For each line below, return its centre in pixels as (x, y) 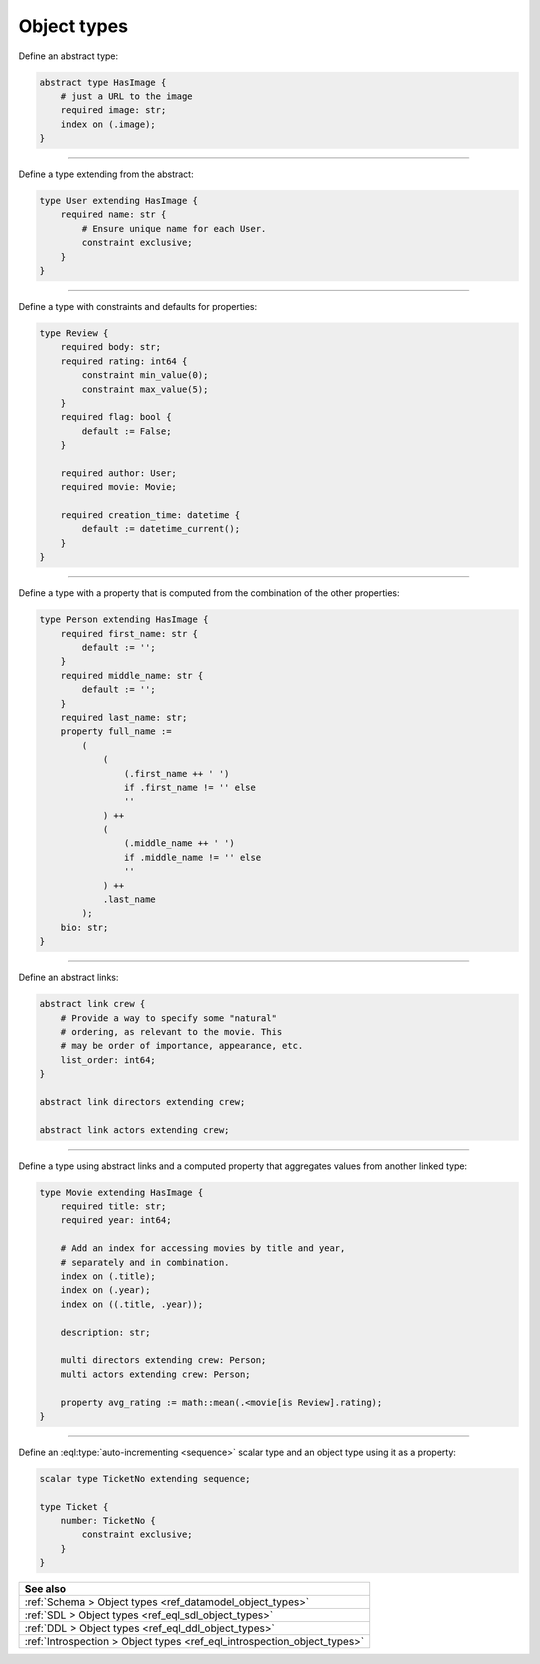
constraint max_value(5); (145, 389)
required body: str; (111, 347)
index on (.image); (108, 124)
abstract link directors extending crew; (142, 1101)
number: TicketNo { (108, 1521)
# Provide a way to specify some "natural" (168, 1018)
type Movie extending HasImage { (121, 1192)
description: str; (105, 1332)
